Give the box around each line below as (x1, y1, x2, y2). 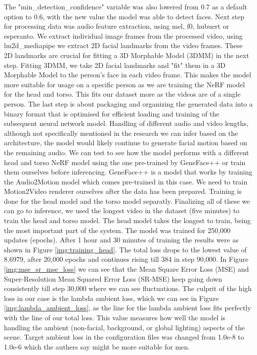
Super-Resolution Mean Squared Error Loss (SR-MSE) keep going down (4, 273, 222, 284)
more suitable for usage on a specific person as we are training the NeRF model (4, 79, 245, 89)
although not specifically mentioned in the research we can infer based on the (4, 127, 238, 138)
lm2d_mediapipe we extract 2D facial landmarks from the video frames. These (4, 40, 243, 51)
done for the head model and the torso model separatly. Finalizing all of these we (4, 195, 250, 206)
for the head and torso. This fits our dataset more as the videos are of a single (4, 89, 241, 99)
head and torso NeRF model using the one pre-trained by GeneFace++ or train (4, 157, 246, 167)
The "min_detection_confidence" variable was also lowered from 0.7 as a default (4, 1, 248, 11)
